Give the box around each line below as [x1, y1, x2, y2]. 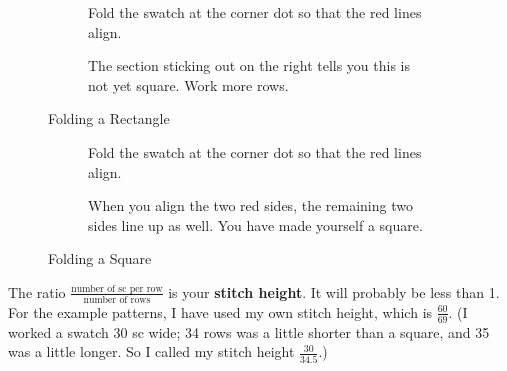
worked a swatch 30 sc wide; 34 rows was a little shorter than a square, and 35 [8, 321, 490, 342]
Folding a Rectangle [48, 108, 170, 129]
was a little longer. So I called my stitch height [8, 341, 295, 362]
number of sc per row [71, 283, 163, 294]
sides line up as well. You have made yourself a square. [88, 214, 423, 235]
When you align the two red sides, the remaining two [88, 195, 413, 216]
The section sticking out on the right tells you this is [88, 55, 411, 76]
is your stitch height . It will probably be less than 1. [168, 281, 500, 302]
